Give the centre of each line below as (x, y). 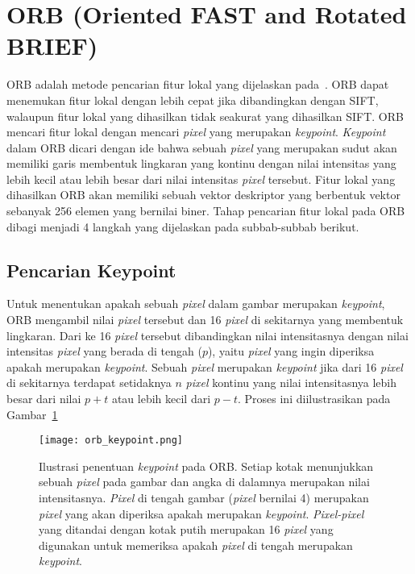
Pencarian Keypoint (91, 270)
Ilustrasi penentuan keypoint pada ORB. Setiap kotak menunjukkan (206, 466)
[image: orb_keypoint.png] (111, 441)
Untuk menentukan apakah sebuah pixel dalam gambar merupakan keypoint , (196, 304)
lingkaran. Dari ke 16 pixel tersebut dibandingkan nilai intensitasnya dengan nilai (207, 335)
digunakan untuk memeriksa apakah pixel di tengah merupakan (196, 545)
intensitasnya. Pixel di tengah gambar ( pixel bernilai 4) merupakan (204, 498)
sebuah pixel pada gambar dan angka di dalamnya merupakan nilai (204, 482)
